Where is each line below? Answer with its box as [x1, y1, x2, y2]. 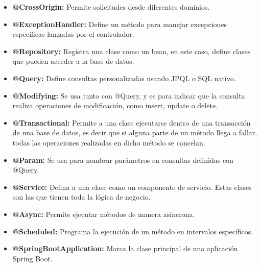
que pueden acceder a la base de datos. [12, 56, 134, 66]
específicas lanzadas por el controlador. [12, 29, 134, 39]
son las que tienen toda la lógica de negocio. [12, 191, 151, 202]
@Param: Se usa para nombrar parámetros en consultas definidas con [12, 154, 233, 165]
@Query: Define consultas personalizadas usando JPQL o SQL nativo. [12, 72, 236, 83]
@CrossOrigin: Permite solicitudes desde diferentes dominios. [12, 2, 210, 12]
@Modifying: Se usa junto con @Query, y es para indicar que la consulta [12, 90, 245, 101]
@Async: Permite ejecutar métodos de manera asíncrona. [12, 208, 195, 219]
